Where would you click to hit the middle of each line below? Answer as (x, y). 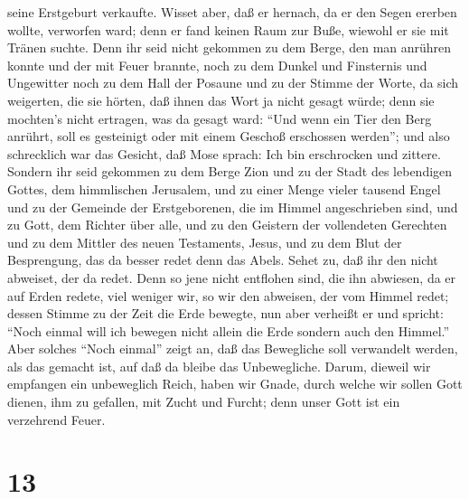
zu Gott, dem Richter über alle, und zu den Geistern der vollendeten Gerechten (227, 225)
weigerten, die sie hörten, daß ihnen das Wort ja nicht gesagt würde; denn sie (221, 100)
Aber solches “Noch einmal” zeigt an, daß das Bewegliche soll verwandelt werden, (233, 348)
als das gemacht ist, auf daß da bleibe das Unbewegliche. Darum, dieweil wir (219, 366)
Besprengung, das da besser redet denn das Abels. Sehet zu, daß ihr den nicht (223, 260)
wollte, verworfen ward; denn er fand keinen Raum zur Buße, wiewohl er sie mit (228, 29)
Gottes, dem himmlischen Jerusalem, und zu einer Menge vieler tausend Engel (224, 188)
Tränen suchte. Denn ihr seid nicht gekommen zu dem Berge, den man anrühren (230, 47)
